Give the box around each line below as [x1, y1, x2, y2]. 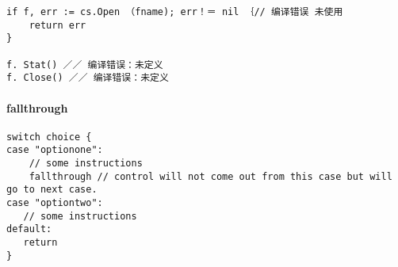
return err [29, 19, 86, 31]
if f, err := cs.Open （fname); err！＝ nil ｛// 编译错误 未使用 [6, 6, 343, 17]
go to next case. [6, 184, 98, 196]
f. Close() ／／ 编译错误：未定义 [6, 72, 169, 84]
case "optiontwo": [6, 197, 103, 209]
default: [6, 223, 52, 235]
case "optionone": [6, 144, 103, 156]
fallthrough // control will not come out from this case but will [29, 170, 392, 182]
